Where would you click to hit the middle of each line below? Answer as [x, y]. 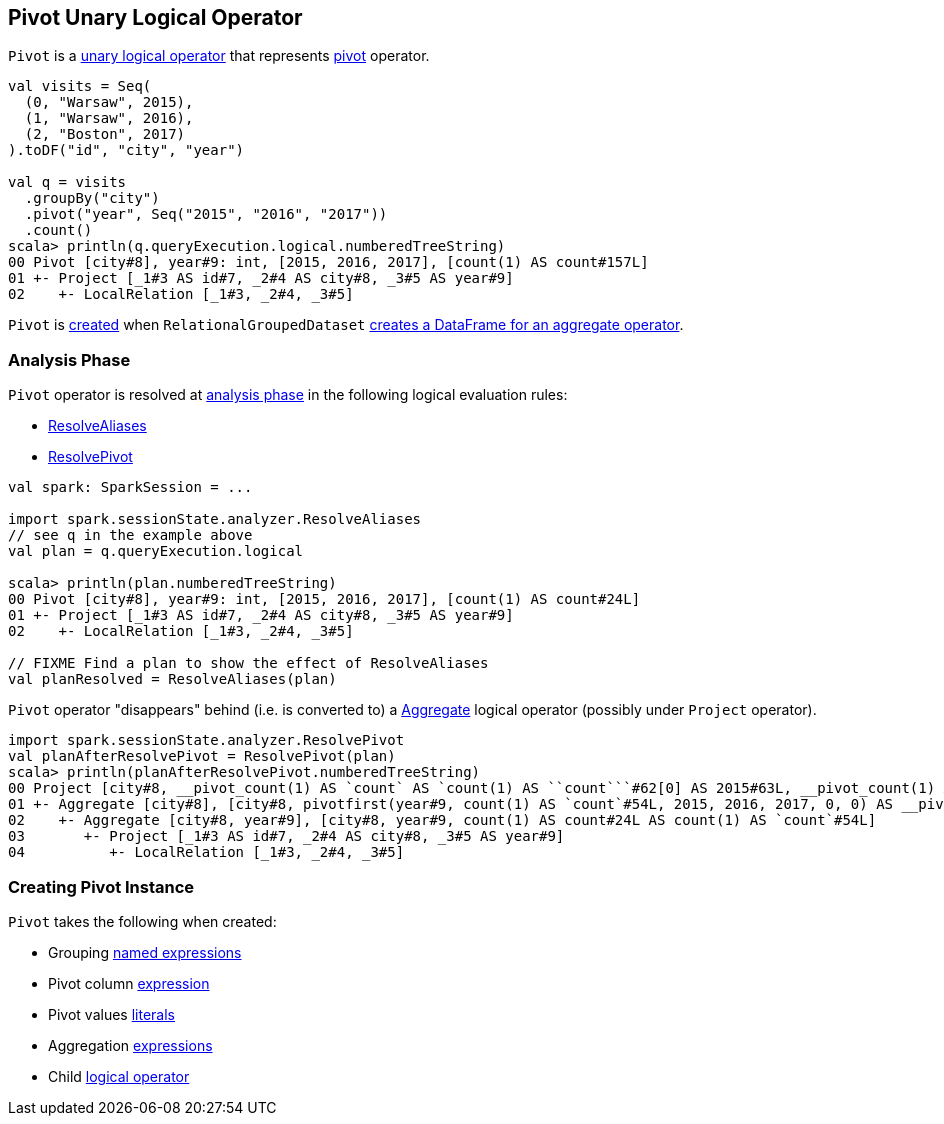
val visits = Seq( [80, 86]
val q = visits [67, 182]
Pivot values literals [111, 1014]
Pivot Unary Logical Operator [155, 17]
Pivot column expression [129, 983]
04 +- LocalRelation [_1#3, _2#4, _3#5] [206, 852]
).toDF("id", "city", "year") [126, 150]
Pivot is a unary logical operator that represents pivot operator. [219, 56]
